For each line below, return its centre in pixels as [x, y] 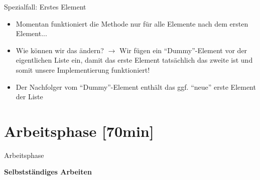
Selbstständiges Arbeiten [48, 172]
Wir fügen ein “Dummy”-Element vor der [183, 50]
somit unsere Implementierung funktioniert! [83, 69]
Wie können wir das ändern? [60, 50]
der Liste [29, 97]
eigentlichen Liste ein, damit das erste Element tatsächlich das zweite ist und [134, 60]
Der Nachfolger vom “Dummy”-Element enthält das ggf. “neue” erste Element [136, 86]
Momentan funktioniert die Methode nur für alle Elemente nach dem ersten [132, 23]
